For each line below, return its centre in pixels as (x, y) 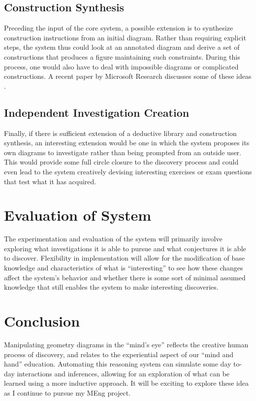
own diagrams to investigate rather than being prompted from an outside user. (123, 152)
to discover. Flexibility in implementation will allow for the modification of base (124, 258)
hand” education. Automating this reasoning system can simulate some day (118, 364)
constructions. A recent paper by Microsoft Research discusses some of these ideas (128, 76)
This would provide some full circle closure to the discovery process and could (121, 162)
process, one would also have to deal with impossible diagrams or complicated (121, 66)
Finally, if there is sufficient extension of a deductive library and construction (120, 133)
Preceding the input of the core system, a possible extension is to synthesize (119, 28)
